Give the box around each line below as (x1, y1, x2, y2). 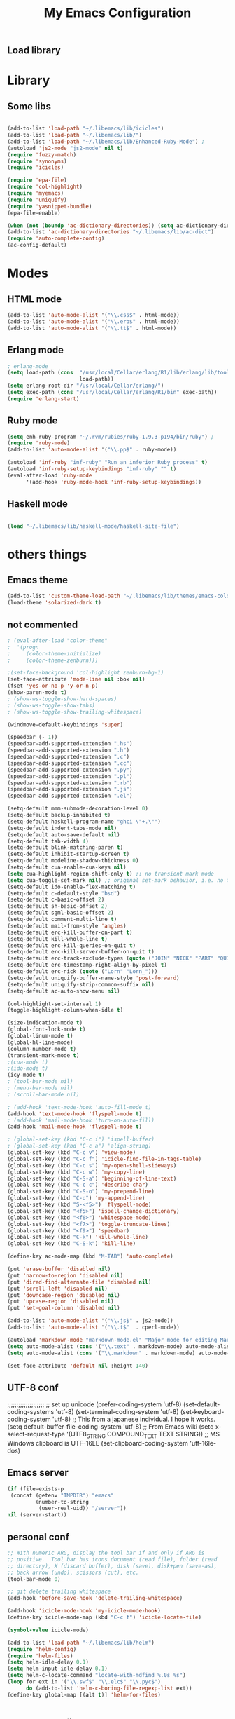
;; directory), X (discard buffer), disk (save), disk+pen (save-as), (7, 1562, 218, 1570)
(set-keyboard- (180, 1408, 225, 1416)
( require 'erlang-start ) (7, 395, 80, 402)
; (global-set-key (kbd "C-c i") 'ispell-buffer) (7, 1136, 155, 1143)
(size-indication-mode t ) (7, 1019, 83, 1026)
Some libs (7, 100, 51, 112)
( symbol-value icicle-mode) (7, 1626, 90, 1633)
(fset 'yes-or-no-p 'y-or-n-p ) (7, 682, 99, 690)
